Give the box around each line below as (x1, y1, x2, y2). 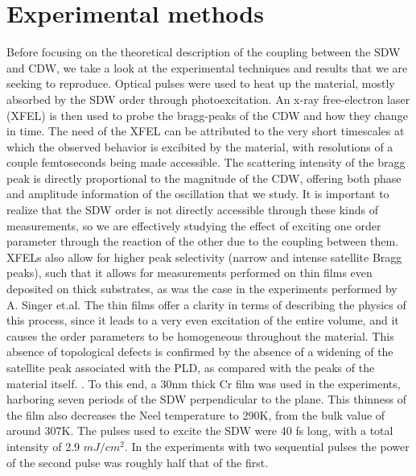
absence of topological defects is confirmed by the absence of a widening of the (6, 343, 393, 360)
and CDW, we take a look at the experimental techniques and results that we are (6, 59, 408, 76)
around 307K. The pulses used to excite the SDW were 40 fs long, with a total (6, 422, 393, 439)
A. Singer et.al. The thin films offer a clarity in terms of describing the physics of (6, 296, 406, 313)
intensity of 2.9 (6, 437, 80, 454)
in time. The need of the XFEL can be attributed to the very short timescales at (6, 122, 405, 139)
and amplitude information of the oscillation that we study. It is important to (6, 185, 389, 202)
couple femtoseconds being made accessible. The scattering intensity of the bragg (6, 154, 406, 171)
